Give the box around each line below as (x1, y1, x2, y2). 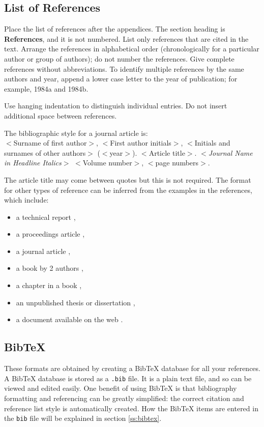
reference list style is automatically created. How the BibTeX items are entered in (4, 403, 258, 413)
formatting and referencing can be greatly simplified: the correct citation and (4, 392, 244, 403)
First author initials (110, 137, 171, 148)
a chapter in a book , (16, 280, 82, 291)
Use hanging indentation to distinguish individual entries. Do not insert (4, 100, 227, 111)
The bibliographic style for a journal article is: (4, 127, 148, 138)
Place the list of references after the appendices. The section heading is (4, 23, 225, 34)
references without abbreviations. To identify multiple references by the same (4, 63, 244, 74)
